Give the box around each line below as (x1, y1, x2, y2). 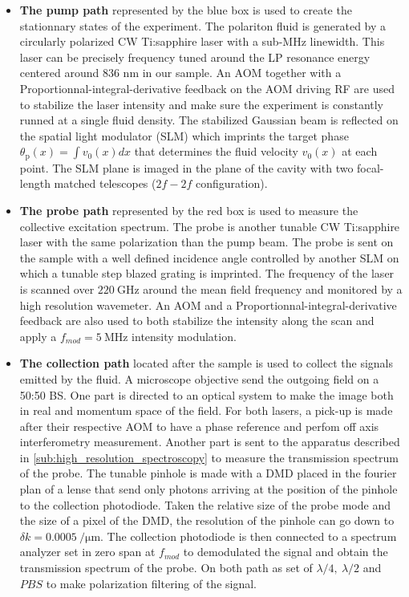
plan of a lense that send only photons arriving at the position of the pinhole (19, 481, 398, 497)
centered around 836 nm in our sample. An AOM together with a (19, 64, 342, 81)
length (19, 175, 51, 192)
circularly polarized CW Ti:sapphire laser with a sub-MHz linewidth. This (19, 33, 385, 50)
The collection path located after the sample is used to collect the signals (19, 355, 394, 372)
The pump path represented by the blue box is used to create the (19, 2, 352, 18)
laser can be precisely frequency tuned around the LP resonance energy (19, 48, 371, 65)
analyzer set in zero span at (19, 543, 156, 560)
